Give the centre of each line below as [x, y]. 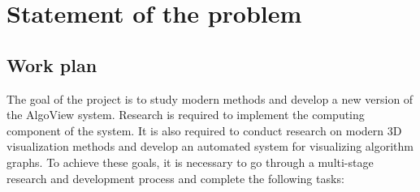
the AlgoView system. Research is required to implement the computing [186, 115]
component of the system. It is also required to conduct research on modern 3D [204, 130]
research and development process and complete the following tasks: [175, 178]
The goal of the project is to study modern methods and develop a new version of [210, 98]
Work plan [52, 64]
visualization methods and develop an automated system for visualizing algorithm [210, 146]
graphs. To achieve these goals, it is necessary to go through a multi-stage [190, 162]
